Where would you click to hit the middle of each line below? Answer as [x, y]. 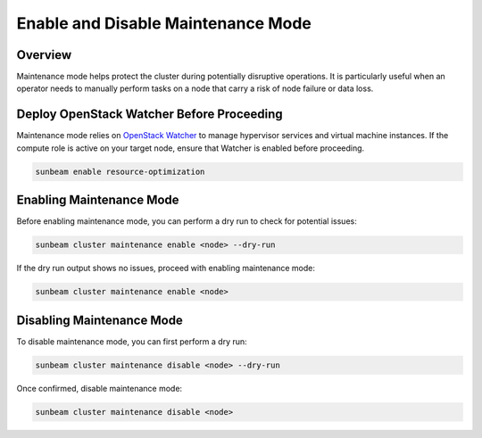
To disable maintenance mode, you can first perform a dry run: [132, 341]
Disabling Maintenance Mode [100, 320]
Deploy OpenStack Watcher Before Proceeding [150, 115]
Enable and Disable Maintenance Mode [164, 23]
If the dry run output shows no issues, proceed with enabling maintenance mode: [166, 269]
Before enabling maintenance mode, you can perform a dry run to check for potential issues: [187, 221]
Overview [44, 55]
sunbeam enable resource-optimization [120, 171]
